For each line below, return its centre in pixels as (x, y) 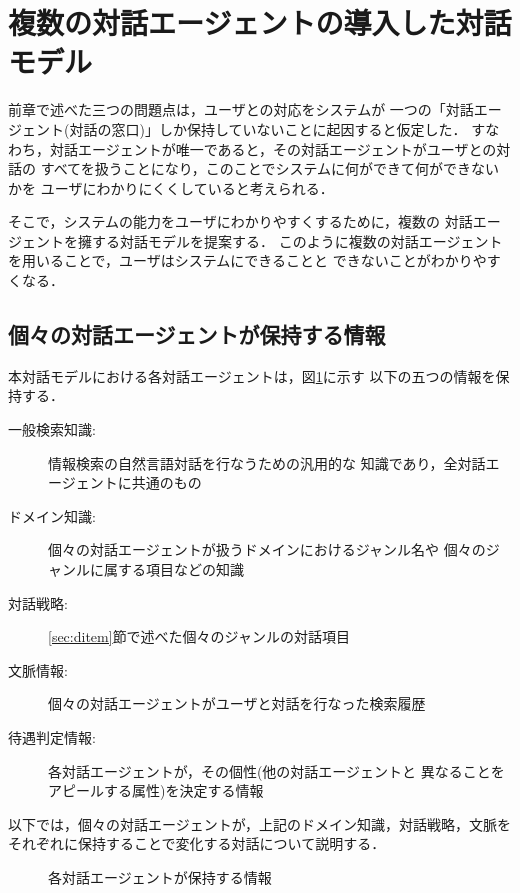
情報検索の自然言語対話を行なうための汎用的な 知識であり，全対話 (267, 462)
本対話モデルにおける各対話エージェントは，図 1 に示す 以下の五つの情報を (252, 375)
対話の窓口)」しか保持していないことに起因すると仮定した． (268, 128)
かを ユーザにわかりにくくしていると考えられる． (171, 187)
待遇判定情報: (52, 736)
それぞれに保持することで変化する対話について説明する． (197, 843)
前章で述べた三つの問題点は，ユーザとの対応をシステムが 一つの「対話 (241, 109)
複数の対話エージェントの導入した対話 (260, 22)
